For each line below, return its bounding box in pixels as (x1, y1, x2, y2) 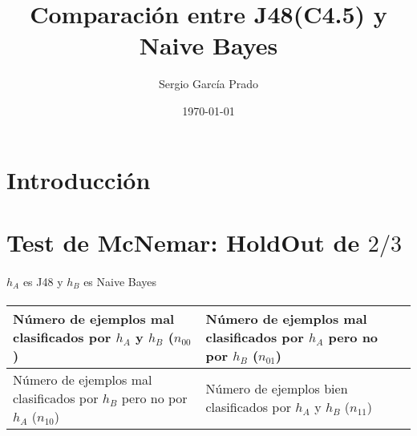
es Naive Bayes (83, 272, 157, 289)
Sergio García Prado (158, 75, 259, 92)
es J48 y (22, 272, 63, 289)
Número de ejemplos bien (205, 379, 348, 398)
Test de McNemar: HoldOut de (6, 225, 360, 258)
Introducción (6, 163, 151, 196)
